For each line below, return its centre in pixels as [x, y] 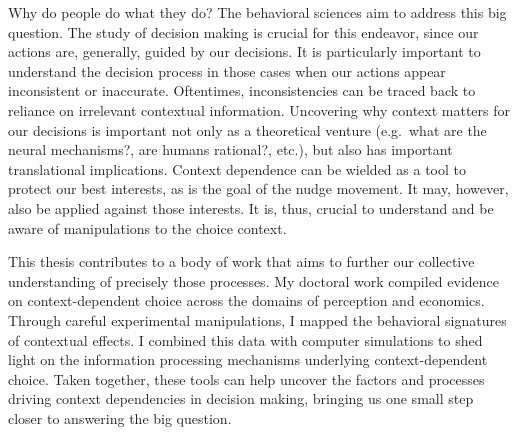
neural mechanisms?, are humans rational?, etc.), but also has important [230, 149]
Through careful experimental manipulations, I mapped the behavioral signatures [257, 319]
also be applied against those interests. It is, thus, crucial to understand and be [251, 207]
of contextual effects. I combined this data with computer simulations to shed [245, 339]
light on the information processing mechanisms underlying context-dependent [248, 359]
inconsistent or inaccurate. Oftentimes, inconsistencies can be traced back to [242, 90]
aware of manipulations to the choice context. [147, 227]
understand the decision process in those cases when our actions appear [227, 70]
